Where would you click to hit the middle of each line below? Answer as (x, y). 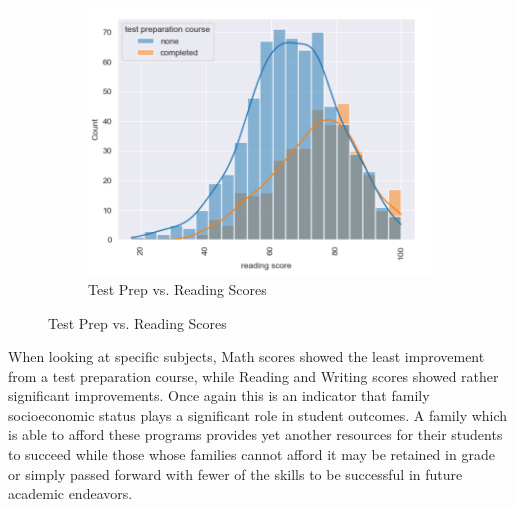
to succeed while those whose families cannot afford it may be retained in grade (251, 454)
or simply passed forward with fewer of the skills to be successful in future (235, 473)
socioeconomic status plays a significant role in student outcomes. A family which (258, 414)
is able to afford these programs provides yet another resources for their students (255, 434)
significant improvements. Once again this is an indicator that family (219, 395)
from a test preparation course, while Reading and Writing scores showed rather (253, 375)
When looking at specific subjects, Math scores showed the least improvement (246, 356)
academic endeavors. (70, 493)
